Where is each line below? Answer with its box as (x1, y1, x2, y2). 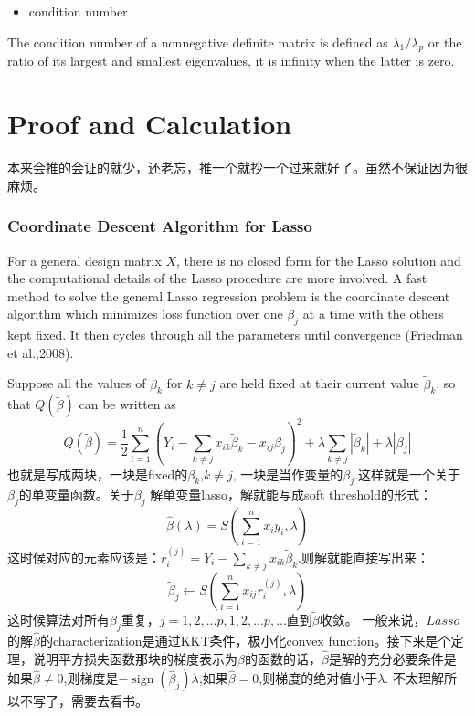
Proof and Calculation (7, 105, 292, 142)
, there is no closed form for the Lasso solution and (176, 250, 461, 269)
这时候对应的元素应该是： (7, 547, 161, 566)
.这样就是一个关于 (354, 464, 460, 483)
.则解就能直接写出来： (298, 547, 429, 566)
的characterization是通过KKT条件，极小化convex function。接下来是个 (39, 630, 451, 649)
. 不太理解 (385, 669, 444, 688)
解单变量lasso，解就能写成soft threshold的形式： (150, 485, 432, 504)
